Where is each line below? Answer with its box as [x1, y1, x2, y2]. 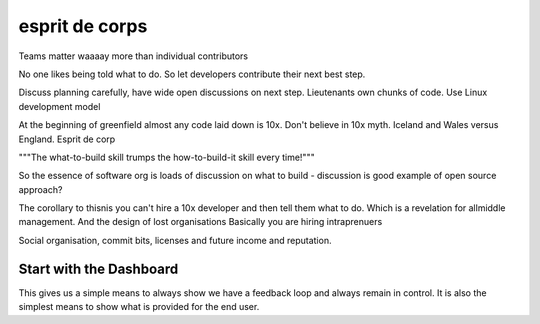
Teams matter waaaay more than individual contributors [18, 50, 249, 62]
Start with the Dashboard [18, 260, 179, 277]
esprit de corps [18, 15, 148, 37]
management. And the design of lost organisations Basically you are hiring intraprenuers [18, 216, 383, 228]
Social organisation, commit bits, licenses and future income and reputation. [18, 234, 332, 246]
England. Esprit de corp [18, 133, 116, 145]
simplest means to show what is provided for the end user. [18, 301, 260, 313]
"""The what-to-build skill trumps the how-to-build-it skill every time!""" [18, 151, 315, 163]
